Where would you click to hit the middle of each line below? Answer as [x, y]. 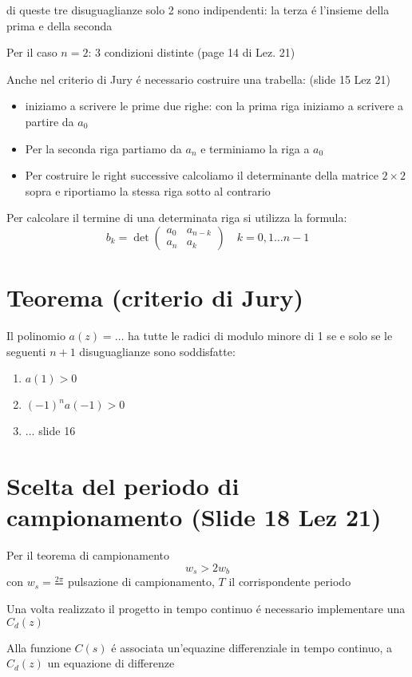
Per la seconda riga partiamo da [103, 148]
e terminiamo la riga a [255, 148]
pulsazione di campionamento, [141, 582]
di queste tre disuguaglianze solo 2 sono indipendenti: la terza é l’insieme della [198, 10]
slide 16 [57, 431]
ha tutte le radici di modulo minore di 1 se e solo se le [260, 336]
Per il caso [32, 52]
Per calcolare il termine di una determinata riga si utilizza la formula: [177, 218]
